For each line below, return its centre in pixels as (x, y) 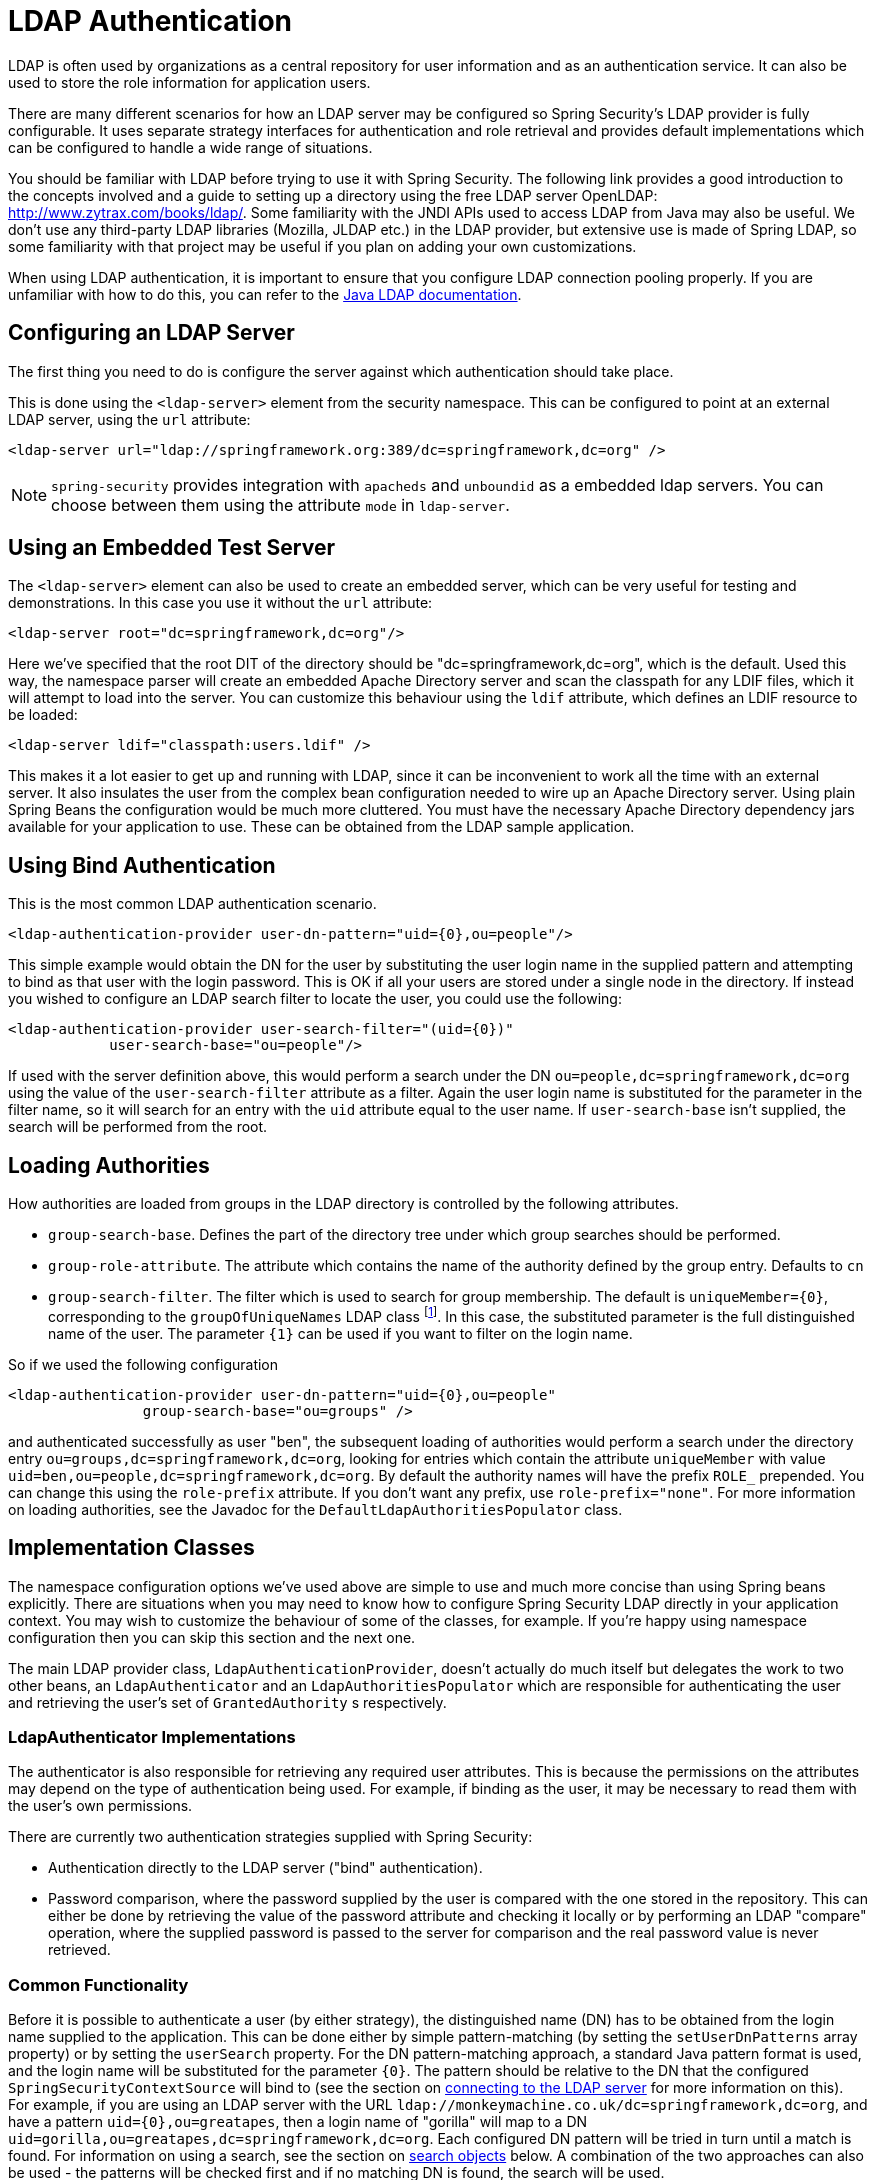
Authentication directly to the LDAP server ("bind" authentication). (265, 1868)
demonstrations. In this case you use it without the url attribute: (220, 603)
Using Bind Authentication (142, 865)
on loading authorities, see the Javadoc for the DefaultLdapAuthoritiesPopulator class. (315, 1509)
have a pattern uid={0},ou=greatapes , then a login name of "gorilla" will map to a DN (298, 2122)
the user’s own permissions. (100, 1806)
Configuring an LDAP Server (151, 333)
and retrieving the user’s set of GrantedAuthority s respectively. (227, 1702)
